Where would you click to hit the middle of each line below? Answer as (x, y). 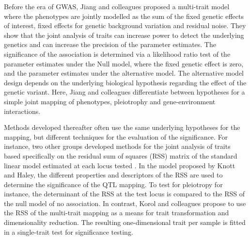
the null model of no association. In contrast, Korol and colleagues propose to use (125, 203)
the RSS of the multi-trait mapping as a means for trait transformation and (117, 213)
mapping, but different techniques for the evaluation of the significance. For (116, 136)
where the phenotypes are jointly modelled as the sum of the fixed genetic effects (124, 16)
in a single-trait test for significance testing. (69, 232)
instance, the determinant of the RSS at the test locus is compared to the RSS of (124, 194)
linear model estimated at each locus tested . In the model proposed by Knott (120, 165)
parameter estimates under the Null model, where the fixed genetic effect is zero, (124, 63)
